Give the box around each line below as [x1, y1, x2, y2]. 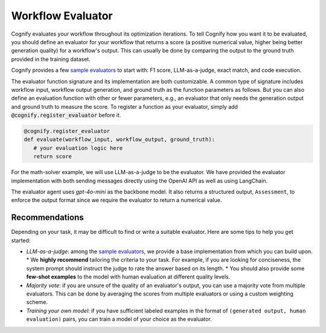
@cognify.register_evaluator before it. [11, 112, 121, 119]
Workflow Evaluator [11, 9, 113, 22]
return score [33, 153, 72, 160]
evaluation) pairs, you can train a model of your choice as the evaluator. [26, 315, 213, 323]
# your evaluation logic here [33, 144, 123, 151]
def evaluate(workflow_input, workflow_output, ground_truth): [24, 136, 216, 143]
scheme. [26, 299, 48, 306]
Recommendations [11, 212, 84, 223]
